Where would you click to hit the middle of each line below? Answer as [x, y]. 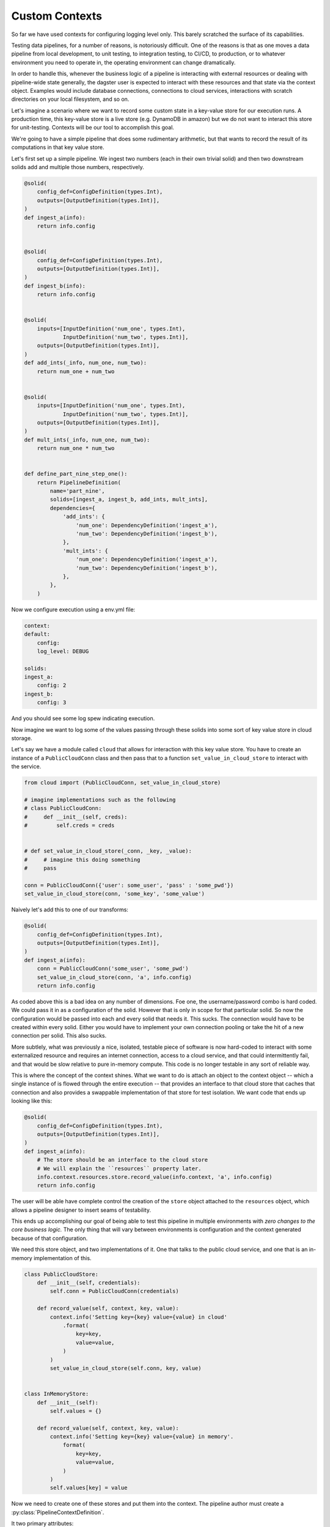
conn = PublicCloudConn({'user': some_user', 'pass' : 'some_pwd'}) [129, 885]
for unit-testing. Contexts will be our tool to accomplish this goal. [93, 128]
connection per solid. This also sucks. [59, 1036]
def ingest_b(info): [55, 286]
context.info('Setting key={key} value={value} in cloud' [138, 1317]
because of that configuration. [50, 1238]
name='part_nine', [77, 491]
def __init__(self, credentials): [89, 1283]
